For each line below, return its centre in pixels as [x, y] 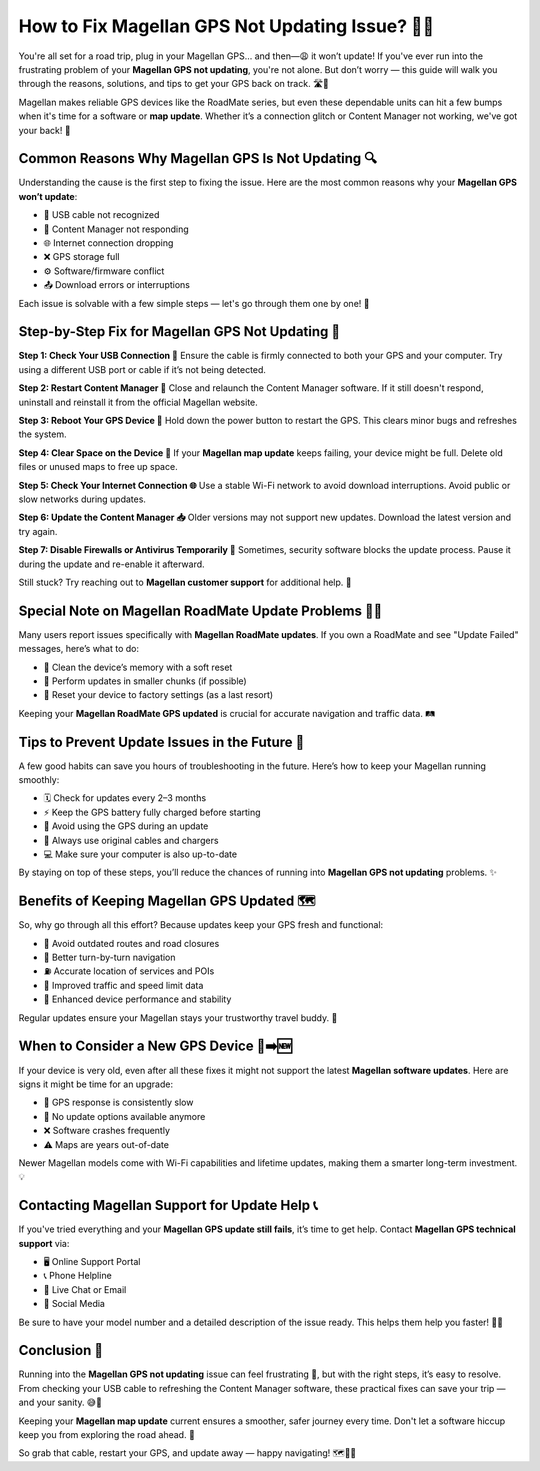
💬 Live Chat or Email [85, 1289]
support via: [44, 1243]
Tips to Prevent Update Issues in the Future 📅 [161, 741]
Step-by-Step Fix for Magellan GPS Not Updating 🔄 [179, 331]
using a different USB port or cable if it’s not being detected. [142, 369]
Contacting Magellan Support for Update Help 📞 [168, 1205]
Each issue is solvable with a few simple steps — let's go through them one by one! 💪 [194, 303]
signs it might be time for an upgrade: [96, 1084]
